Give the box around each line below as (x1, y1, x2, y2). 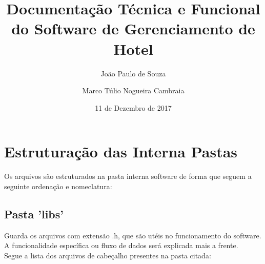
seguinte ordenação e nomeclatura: (4, 180, 112, 191)
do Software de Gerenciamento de (11, 18, 255, 39)
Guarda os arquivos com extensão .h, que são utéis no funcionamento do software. (4, 230, 261, 240)
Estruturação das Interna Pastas (4, 141, 238, 162)
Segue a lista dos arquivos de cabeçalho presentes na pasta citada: (4, 250, 211, 260)
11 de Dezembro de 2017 (95, 102, 172, 113)
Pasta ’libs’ (4, 206, 64, 221)
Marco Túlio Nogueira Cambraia (82, 85, 185, 96)
